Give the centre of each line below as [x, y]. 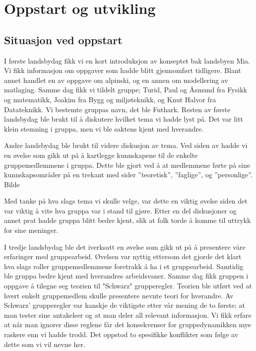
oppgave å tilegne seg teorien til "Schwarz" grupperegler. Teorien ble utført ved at [128, 286]
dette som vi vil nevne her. [45, 344]
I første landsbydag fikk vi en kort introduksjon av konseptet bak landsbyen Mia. [127, 60]
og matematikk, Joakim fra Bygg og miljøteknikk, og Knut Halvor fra [110, 99]
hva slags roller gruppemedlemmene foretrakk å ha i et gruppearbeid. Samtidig [124, 266]
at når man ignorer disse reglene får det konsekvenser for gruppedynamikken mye [128, 324]
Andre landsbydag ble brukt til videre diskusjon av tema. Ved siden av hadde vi [126, 145]
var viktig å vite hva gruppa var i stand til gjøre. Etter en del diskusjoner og [120, 210]
